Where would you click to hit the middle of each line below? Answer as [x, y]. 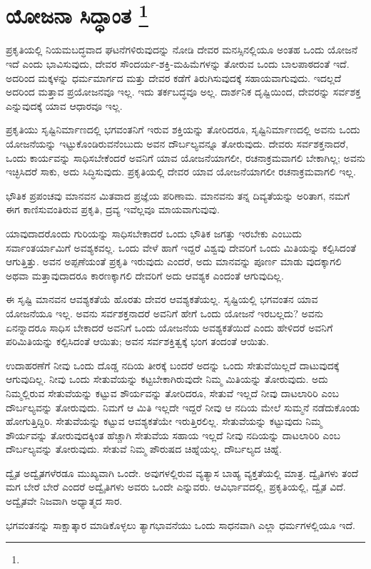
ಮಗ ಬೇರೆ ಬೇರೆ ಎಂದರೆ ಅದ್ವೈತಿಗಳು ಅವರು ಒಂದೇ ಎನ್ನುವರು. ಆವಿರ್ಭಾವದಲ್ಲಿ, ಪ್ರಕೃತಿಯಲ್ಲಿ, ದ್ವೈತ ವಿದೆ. [176, 487]
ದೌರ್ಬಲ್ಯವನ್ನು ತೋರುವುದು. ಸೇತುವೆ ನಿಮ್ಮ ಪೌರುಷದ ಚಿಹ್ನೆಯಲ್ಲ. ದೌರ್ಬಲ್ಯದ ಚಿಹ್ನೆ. [144, 449]
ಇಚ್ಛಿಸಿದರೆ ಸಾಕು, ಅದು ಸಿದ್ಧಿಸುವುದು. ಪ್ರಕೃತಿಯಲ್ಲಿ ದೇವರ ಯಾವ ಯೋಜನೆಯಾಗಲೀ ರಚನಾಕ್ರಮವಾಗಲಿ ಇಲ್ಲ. [181, 171]
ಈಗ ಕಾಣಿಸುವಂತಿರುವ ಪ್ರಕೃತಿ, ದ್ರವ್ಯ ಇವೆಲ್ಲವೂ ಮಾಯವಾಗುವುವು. [113, 209]
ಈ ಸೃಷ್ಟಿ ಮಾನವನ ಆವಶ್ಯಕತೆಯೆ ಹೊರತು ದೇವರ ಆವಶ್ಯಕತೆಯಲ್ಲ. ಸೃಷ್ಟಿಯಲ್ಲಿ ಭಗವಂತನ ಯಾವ [162, 299]
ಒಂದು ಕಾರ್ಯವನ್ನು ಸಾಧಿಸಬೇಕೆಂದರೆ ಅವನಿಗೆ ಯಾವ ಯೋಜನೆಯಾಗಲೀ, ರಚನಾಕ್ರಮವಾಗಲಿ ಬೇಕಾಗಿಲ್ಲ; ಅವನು [185, 157]
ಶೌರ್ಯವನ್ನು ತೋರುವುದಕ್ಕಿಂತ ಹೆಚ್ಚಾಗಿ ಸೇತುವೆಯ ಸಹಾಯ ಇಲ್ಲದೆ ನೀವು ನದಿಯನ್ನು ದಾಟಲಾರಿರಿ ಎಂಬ [173, 435]
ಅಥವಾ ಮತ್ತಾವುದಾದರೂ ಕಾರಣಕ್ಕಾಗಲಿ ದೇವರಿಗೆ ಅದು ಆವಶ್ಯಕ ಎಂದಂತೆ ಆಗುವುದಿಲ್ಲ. [145, 275]
